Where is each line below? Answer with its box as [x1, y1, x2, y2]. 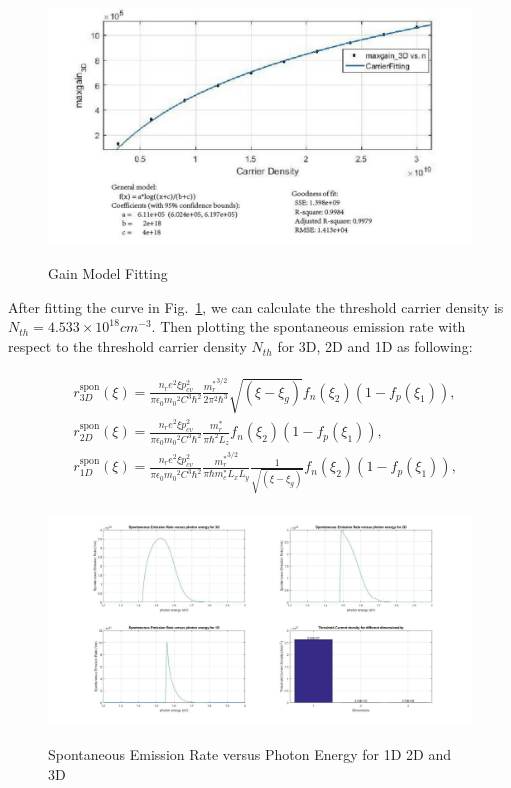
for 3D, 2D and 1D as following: [277, 336, 473, 357]
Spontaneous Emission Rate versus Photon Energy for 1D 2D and [48, 743, 452, 764]
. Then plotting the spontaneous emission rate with [151, 316, 466, 337]
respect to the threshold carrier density [8, 336, 247, 357]
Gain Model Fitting [48, 263, 168, 284]
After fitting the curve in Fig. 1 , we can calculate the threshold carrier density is [8, 296, 504, 317]
